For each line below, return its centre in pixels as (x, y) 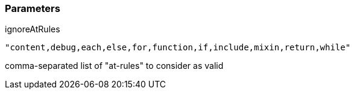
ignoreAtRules (33, 29)
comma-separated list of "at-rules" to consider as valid (114, 66)
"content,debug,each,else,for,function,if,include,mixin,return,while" (178, 48)
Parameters (33, 8)
